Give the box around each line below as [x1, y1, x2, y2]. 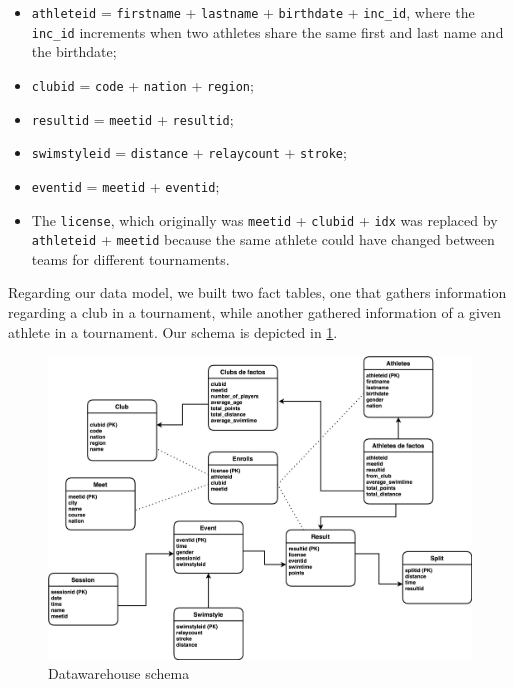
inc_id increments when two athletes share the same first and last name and [31, 21, 504, 42]
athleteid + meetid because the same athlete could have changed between [31, 229, 495, 250]
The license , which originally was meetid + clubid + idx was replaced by [31, 209, 498, 230]
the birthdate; [31, 41, 117, 62]
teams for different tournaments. [31, 248, 230, 269]
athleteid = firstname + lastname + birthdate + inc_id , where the [31, 2, 475, 22]
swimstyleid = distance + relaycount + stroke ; [31, 142, 347, 163]
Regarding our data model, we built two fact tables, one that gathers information [8, 282, 507, 303]
